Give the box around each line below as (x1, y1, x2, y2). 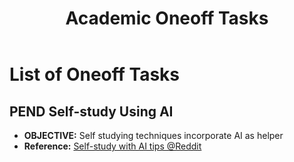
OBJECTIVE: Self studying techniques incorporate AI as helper (23, 130, 284, 141)
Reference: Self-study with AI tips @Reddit (23, 140, 202, 152)
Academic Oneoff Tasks (65, 7, 269, 30)
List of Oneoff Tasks (9, 63, 181, 86)
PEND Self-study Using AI (9, 103, 174, 120)
